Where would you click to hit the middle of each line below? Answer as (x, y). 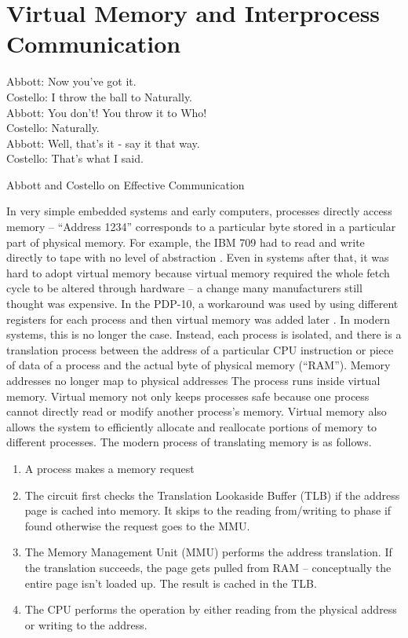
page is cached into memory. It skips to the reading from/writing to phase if (208, 510)
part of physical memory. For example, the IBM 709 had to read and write (186, 242)
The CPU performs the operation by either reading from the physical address (211, 609)
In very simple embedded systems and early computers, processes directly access (199, 211)
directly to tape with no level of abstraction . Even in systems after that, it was (198, 257)
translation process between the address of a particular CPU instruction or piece (200, 349)
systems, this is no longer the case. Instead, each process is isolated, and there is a (204, 334)
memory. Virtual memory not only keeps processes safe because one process (188, 396)
